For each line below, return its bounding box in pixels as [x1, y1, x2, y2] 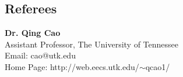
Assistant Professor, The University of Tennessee [5, 38, 179, 50]
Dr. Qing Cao [5, 27, 61, 39]
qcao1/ [145, 60, 170, 72]
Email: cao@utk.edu [5, 49, 76, 61]
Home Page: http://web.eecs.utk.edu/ [5, 60, 139, 72]
